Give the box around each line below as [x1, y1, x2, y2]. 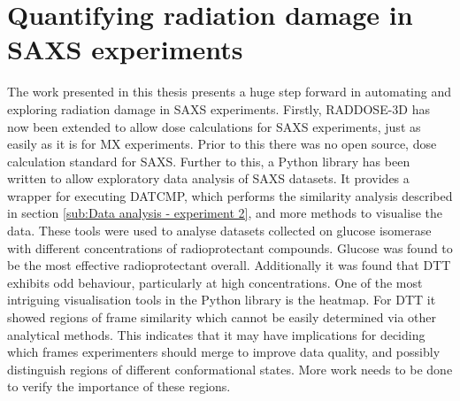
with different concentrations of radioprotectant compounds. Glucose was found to [7, 238, 453, 257]
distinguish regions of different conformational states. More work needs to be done [7, 359, 453, 378]
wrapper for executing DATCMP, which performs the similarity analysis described [7, 186, 453, 204]
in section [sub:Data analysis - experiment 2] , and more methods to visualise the [7, 204, 442, 222]
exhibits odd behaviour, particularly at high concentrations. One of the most [7, 273, 423, 291]
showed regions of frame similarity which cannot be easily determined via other [7, 308, 437, 327]
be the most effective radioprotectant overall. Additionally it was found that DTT [7, 256, 451, 274]
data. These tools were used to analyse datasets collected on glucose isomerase [7, 221, 432, 240]
